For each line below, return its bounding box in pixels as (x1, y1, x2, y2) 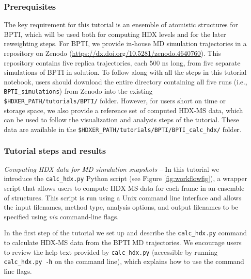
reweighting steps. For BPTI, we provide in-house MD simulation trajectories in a (4, 38, 247, 49)
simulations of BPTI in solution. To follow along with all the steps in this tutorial (4, 67, 247, 77)
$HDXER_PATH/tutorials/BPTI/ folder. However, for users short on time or (4, 96, 226, 106)
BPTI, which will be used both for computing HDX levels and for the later (4, 29, 226, 39)
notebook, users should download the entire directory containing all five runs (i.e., (4, 76, 247, 86)
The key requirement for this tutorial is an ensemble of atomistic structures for (4, 19, 238, 30)
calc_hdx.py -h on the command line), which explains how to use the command (4, 256, 244, 266)
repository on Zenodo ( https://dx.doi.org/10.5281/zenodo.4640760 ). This (4, 48, 221, 58)
